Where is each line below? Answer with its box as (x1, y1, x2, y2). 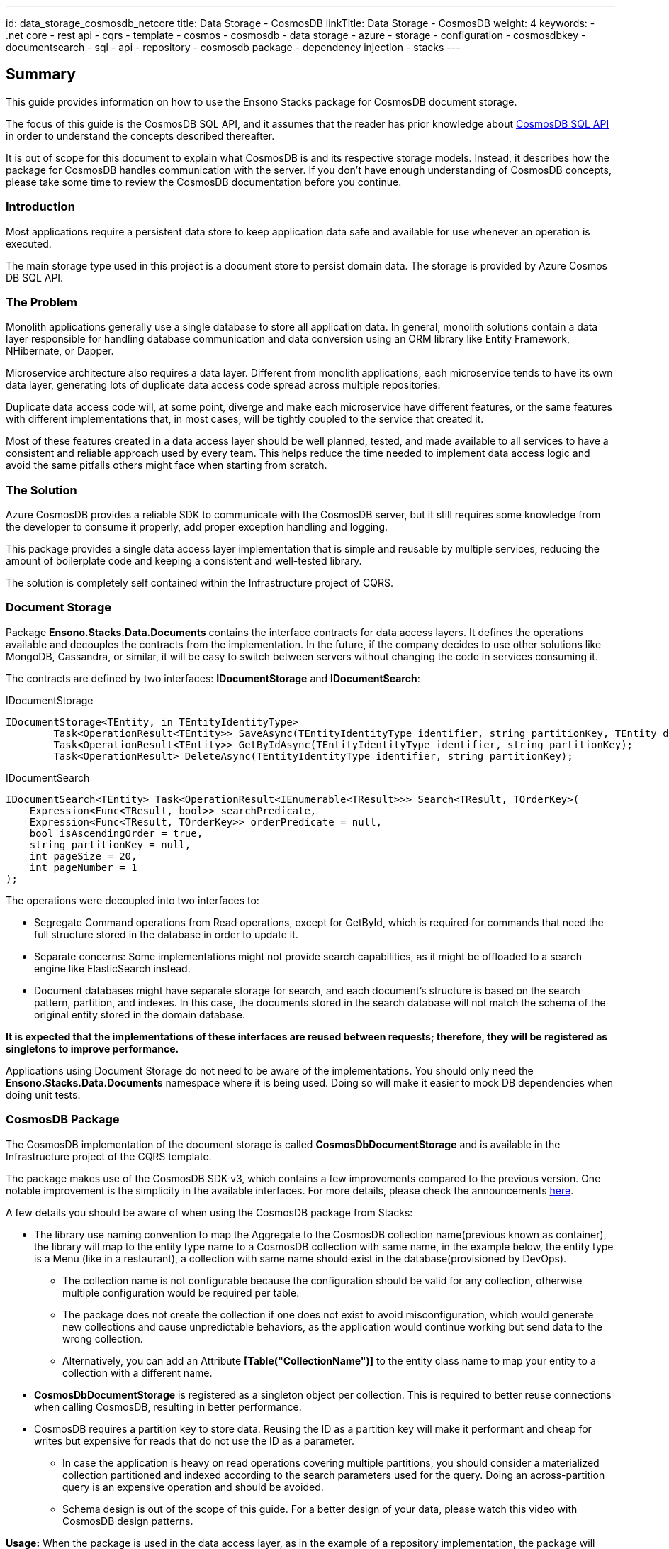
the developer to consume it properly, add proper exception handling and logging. (6, 521, 388, 533)
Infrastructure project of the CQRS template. (6, 1150, 212, 1162)
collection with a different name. (62, 1366, 213, 1379)
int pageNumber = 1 (29, 861, 137, 873)
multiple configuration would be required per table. (62, 1286, 300, 1299)
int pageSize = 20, (29, 850, 137, 862)
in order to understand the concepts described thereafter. (6, 129, 275, 142)
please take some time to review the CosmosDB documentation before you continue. (6, 175, 402, 188)
